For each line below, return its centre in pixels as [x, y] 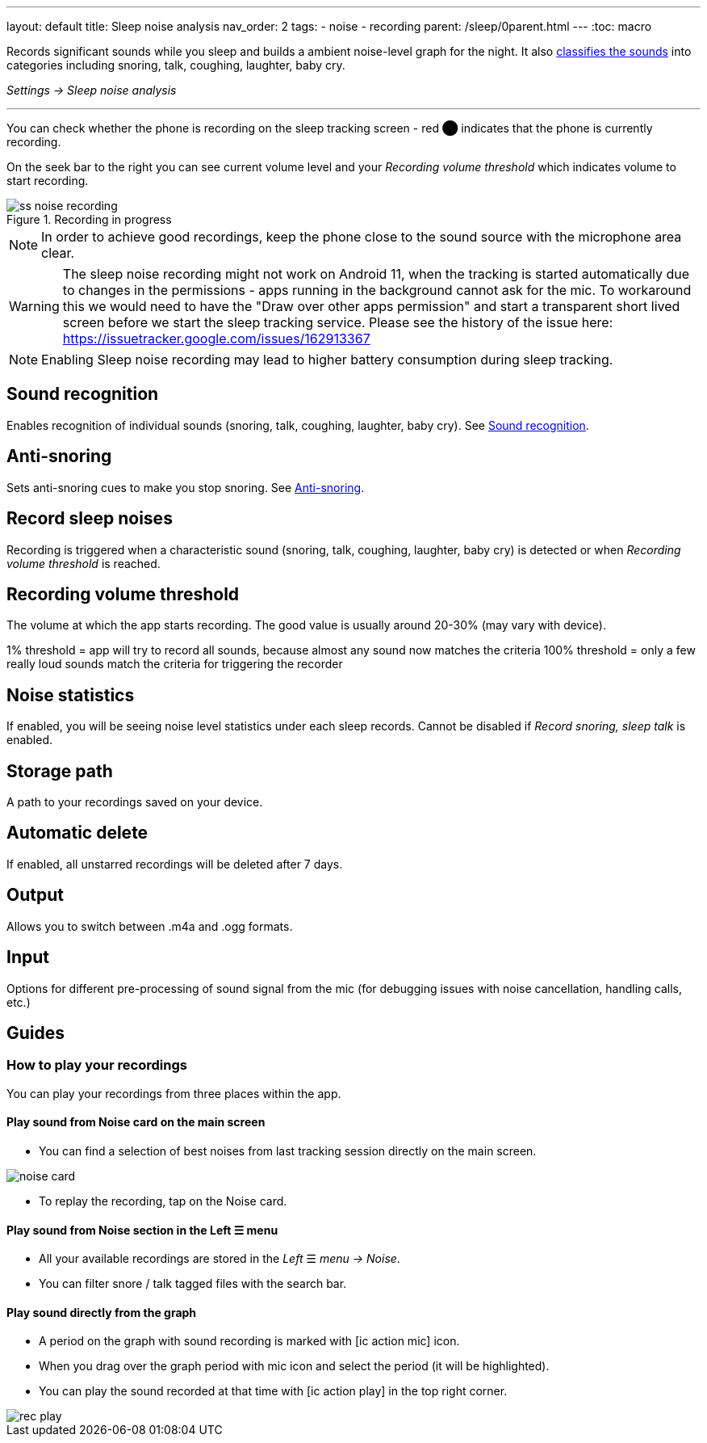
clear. [58, 253]
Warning [34, 306]
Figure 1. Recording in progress [89, 219]
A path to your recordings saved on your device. [135, 802]
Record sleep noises [90, 519]
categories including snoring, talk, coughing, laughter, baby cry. [176, 65]
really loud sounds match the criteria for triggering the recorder [175, 664]
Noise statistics [71, 695]
